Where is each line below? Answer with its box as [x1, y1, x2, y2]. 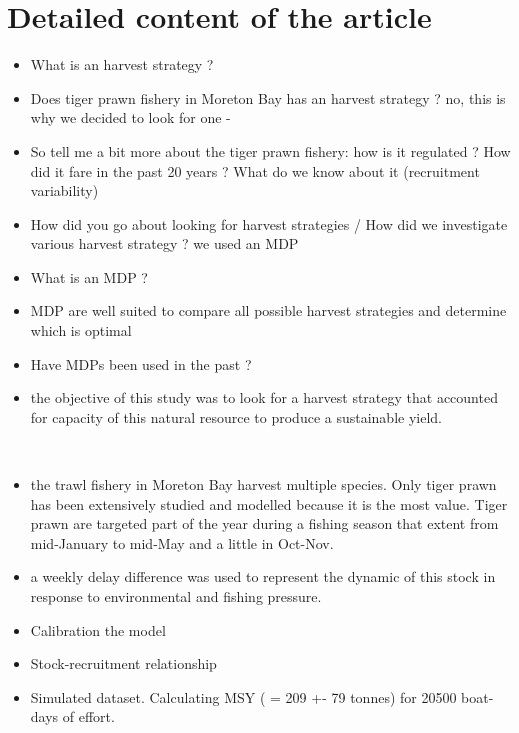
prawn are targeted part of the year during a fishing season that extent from [30, 513, 499, 534]
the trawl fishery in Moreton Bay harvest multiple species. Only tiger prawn [30, 474, 497, 495]
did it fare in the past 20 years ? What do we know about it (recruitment [30, 160, 480, 181]
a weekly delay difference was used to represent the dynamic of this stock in [30, 566, 496, 587]
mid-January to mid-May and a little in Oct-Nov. [30, 532, 334, 553]
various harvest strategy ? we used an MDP [30, 233, 299, 254]
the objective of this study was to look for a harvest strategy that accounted [30, 387, 498, 408]
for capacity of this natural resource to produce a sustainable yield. [30, 406, 442, 427]
